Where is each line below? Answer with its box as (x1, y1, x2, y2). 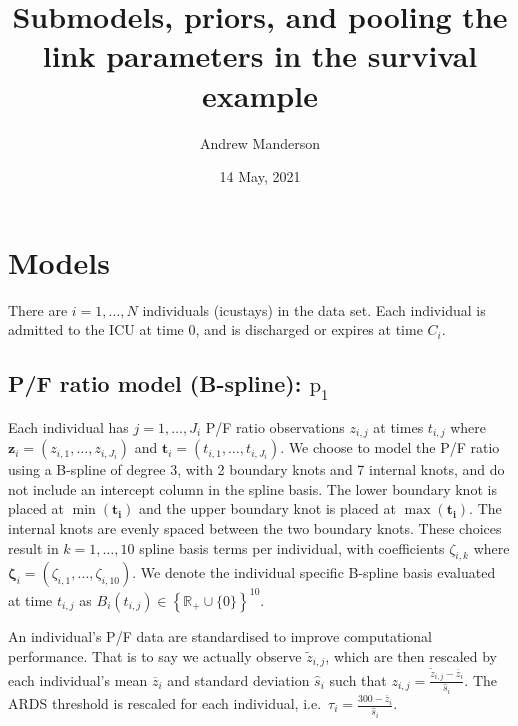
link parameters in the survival (42, 35, 478, 76)
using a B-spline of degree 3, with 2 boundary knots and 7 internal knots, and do (8, 459, 505, 480)
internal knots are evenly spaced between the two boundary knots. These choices (8, 518, 502, 539)
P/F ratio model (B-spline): (8, 368, 302, 399)
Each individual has (8, 416, 129, 437)
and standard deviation (167, 669, 310, 690)
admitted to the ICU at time (8, 319, 184, 340)
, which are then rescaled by (325, 645, 497, 666)
